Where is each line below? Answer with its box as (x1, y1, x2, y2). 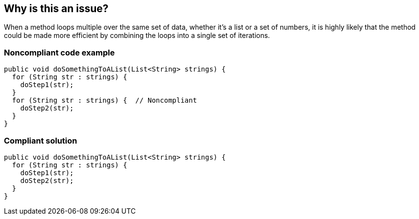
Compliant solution (4, 135, 77, 146)
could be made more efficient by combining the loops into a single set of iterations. (4, 31, 270, 40)
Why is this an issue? (4, 2, 109, 15)
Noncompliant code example (4, 47, 115, 57)
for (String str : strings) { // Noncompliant (12, 96, 197, 105)
